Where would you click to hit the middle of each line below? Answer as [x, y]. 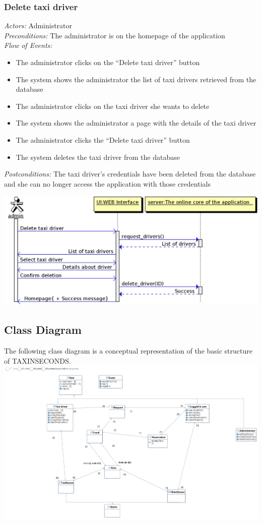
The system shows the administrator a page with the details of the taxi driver [136, 123]
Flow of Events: [28, 45]
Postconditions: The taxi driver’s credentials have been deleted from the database [130, 174]
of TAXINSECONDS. [38, 360]
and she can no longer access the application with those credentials [107, 183]
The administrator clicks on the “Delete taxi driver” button [108, 62]
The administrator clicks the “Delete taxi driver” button [103, 139]
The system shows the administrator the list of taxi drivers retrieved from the [136, 79]
